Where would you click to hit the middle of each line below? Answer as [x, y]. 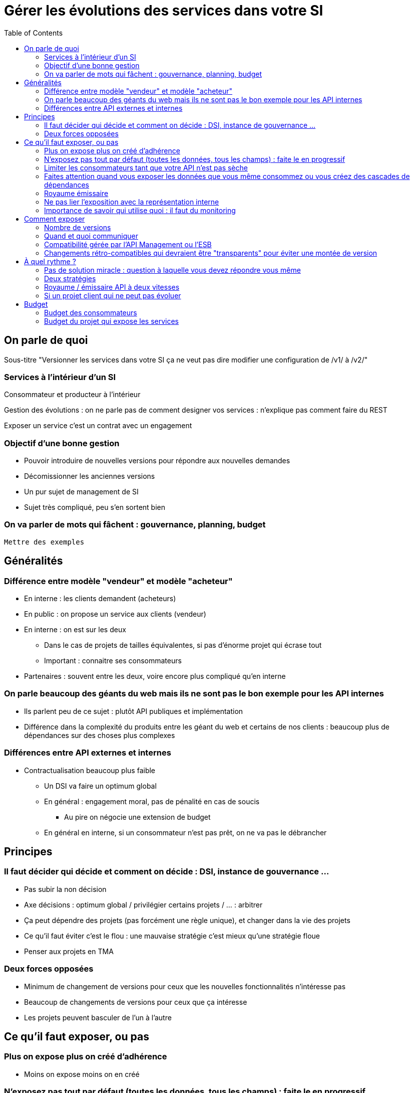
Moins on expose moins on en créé [82, 1074]
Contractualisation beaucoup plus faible [90, 770]
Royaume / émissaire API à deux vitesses [112, 287]
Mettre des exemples [44, 542]
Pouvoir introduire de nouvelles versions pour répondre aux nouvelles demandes [157, 461]
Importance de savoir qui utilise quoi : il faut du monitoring [140, 210]
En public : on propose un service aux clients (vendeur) [115, 614]
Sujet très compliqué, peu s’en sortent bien [95, 507]
